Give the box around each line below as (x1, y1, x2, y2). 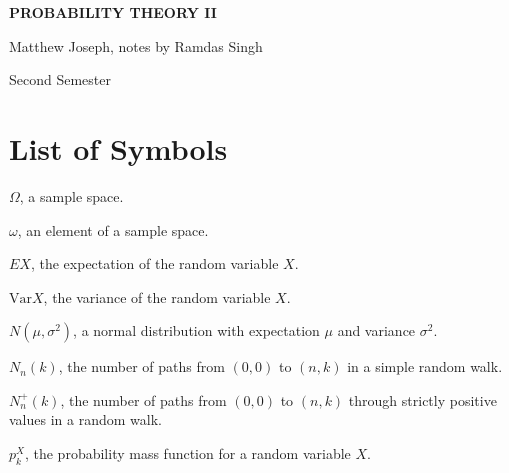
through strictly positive (348, 389, 497, 410)
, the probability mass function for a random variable (24, 443, 351, 464)
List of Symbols (9, 127, 228, 168)
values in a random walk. (9, 409, 162, 430)
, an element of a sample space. (17, 219, 209, 240)
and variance (337, 320, 416, 341)
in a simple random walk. (347, 356, 503, 377)
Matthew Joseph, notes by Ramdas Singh (9, 35, 263, 56)
